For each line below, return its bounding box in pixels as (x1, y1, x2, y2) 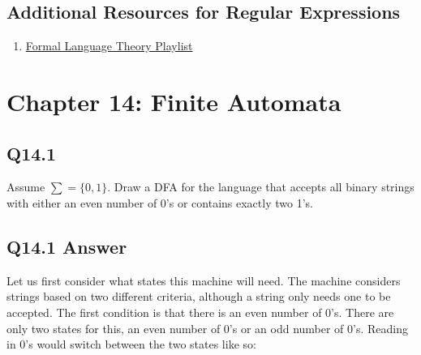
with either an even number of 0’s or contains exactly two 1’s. (6, 194, 313, 211)
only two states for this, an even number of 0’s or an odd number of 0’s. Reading (6, 319, 409, 336)
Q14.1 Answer (6, 233, 127, 259)
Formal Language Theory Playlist (25, 37, 193, 54)
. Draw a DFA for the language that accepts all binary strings (107, 178, 415, 195)
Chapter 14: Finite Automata (6, 84, 342, 118)
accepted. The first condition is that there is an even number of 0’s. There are (6, 303, 394, 320)
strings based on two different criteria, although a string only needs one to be (6, 288, 391, 305)
